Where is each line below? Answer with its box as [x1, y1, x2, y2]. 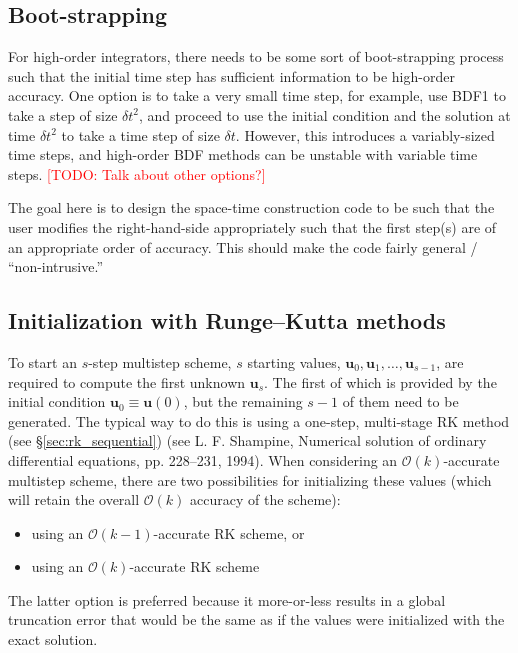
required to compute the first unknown [8, 371, 246, 392]
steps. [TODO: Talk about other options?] [8, 163, 266, 184]
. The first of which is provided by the [264, 371, 497, 392]
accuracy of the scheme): [190, 489, 341, 510]
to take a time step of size [61, 124, 220, 145]
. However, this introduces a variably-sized [235, 124, 495, 145]
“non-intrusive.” [8, 256, 104, 277]
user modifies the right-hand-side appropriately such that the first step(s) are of [8, 216, 497, 237]
